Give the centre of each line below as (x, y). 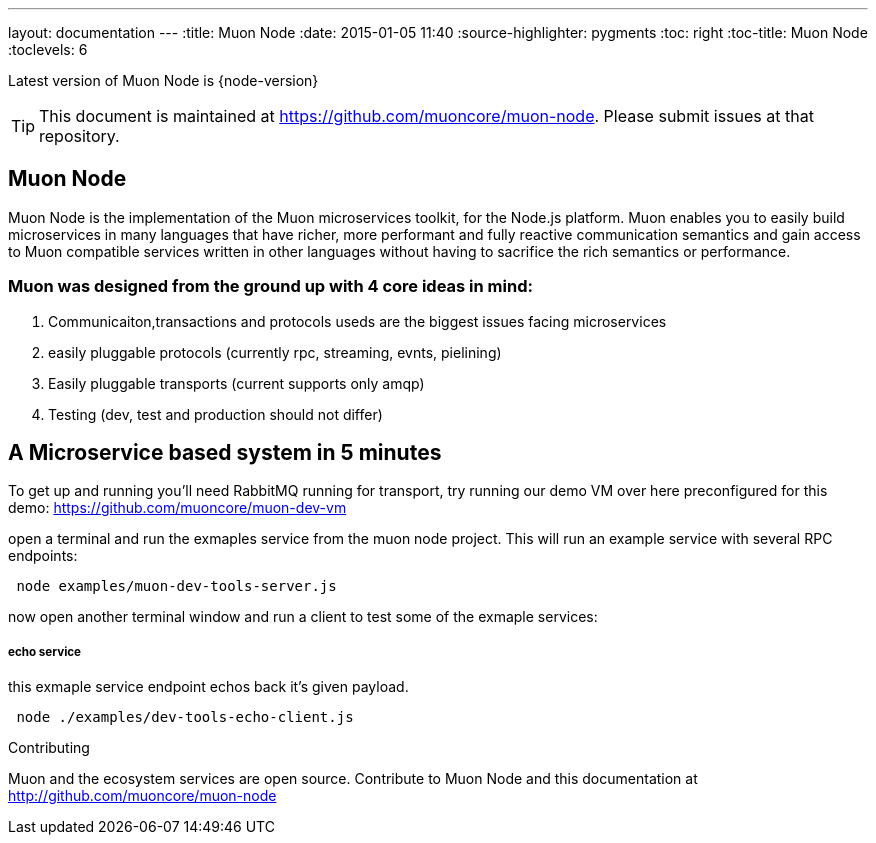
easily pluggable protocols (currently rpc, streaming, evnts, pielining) (275, 352)
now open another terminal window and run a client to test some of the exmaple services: (303, 617)
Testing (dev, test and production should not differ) (215, 414)
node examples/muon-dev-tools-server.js (176, 586)
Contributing (49, 748)
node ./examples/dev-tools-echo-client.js (185, 717)
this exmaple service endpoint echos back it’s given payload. (208, 687)
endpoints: (43, 556)
